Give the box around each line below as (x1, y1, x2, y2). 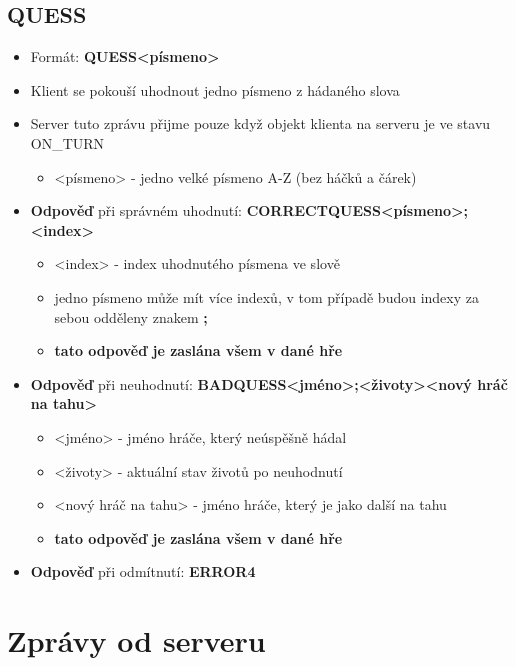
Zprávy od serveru (7, 620, 266, 661)
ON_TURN (30, 132, 105, 153)
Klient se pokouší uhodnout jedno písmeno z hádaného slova (30, 79, 400, 100)
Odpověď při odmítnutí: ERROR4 (30, 561, 256, 582)
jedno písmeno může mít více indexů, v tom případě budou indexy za (54, 286, 480, 307)
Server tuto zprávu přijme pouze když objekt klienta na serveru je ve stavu (30, 113, 491, 134)
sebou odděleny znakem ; (54, 306, 208, 327)
